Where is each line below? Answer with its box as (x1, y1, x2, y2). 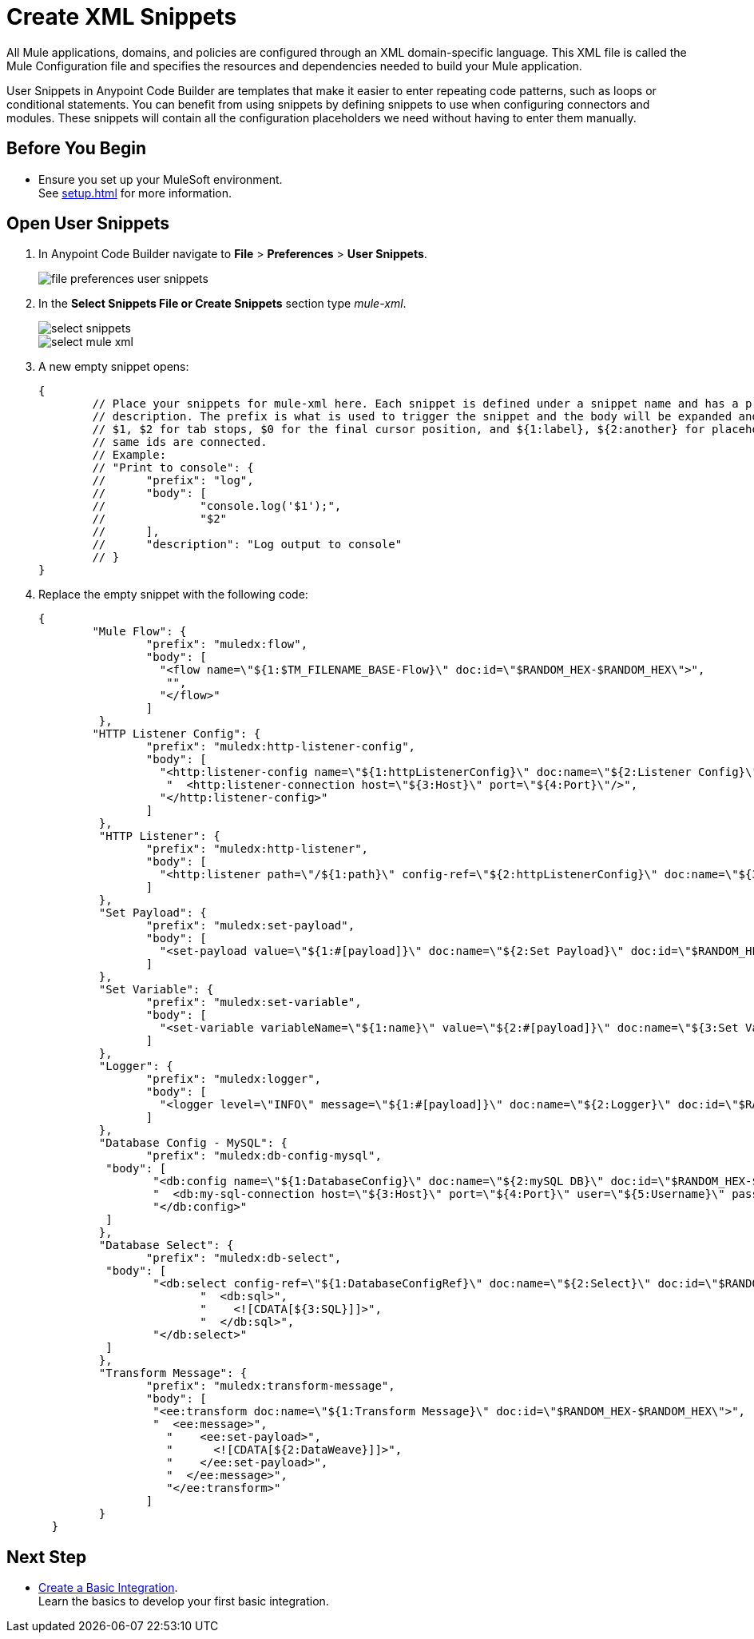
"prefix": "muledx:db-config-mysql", (145, 1149, 382, 1163)
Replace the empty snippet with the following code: (38, 587, 308, 602)
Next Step (6, 1546, 87, 1567)
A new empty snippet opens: (38, 360, 189, 374)
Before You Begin (6, 138, 147, 159)
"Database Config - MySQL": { (98, 1136, 288, 1150)
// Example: (92, 448, 167, 462)
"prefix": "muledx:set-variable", (145, 996, 362, 1009)
